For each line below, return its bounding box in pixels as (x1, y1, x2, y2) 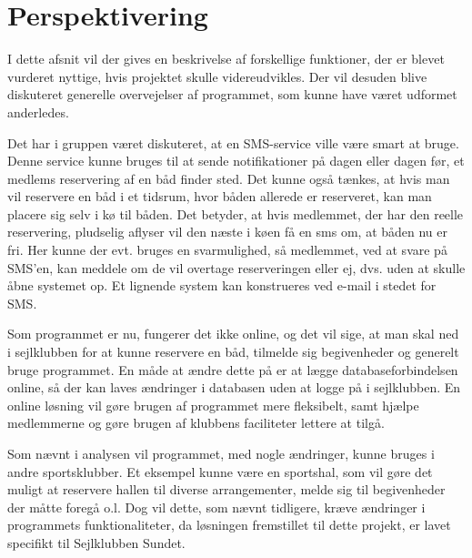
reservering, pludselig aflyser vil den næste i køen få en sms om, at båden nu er (7, 222, 448, 241)
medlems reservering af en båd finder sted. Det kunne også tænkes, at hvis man (7, 168, 450, 188)
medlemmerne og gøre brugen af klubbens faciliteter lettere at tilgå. (7, 413, 385, 432)
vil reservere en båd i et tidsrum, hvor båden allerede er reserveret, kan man (7, 187, 432, 206)
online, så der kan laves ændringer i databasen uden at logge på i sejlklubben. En (7, 378, 461, 397)
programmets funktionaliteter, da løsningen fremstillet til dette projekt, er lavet (7, 515, 451, 534)
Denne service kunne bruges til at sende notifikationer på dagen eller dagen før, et (7, 151, 465, 170)
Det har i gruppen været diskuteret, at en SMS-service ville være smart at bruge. (7, 133, 459, 152)
